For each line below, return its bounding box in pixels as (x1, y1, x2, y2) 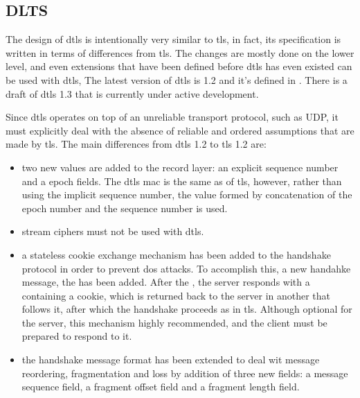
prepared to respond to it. (21, 329, 132, 343)
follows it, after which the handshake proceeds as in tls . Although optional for (21, 302, 352, 316)
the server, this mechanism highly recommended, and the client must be (21, 315, 327, 329)
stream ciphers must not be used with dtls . (21, 224, 204, 239)
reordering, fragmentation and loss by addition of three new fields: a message (21, 365, 348, 380)
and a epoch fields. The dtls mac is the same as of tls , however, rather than (21, 173, 342, 188)
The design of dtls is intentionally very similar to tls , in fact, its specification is (6, 32, 341, 46)
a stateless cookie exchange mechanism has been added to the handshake (21, 247, 331, 261)
